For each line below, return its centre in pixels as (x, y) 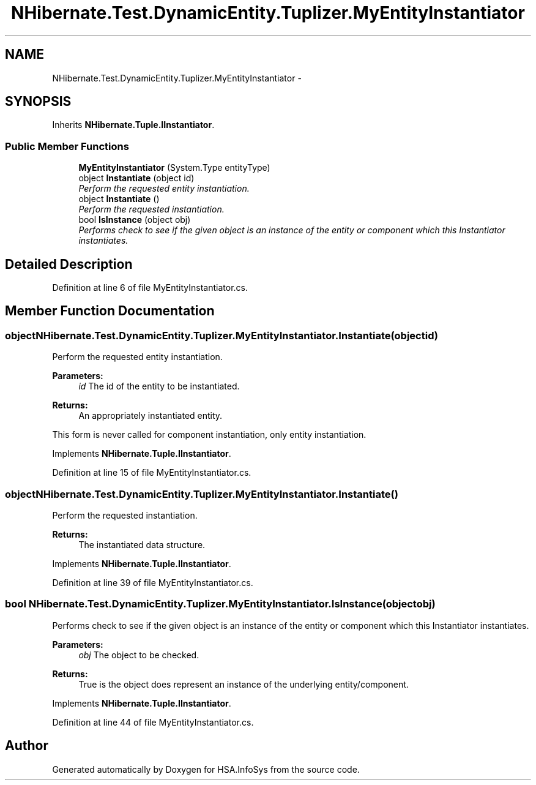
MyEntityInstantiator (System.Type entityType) (174, 168)
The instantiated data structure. (142, 545)
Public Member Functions (67, 146)
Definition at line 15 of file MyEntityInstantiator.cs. (152, 473)
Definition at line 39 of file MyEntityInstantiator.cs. (153, 583)
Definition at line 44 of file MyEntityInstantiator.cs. (153, 722)
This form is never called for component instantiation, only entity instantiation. (209, 435)
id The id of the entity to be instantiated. (159, 386)
